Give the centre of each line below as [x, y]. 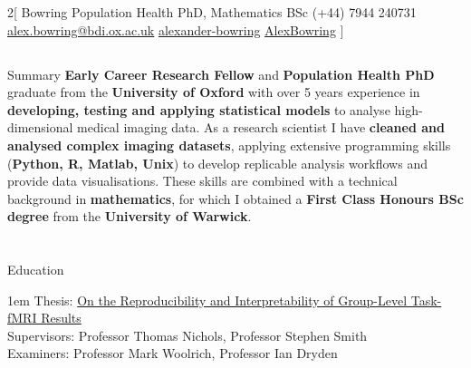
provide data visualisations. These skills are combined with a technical [202, 181]
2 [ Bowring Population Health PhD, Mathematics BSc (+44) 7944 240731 [212, 12]
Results [61, 318]
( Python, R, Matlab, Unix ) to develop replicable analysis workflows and [217, 163]
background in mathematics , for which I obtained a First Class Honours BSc [235, 198]
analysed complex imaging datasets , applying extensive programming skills [229, 145]
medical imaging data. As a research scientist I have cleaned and [261, 127]
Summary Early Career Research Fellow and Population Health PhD [221, 74]
